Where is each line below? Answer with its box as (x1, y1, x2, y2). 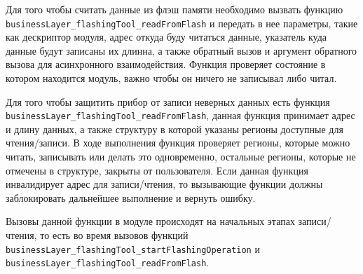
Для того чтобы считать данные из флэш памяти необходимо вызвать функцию (6, 2, 343, 16)
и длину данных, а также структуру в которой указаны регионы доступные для (6, 121, 343, 136)
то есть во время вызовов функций (40, 228, 189, 242)
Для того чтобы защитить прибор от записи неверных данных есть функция (6, 94, 330, 109)
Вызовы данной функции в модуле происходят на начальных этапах (6, 214, 295, 228)
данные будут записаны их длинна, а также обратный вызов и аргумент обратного (6, 43, 357, 57)
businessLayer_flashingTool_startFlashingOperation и (6, 241, 260, 256)
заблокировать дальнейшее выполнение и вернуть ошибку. (6, 190, 256, 205)
